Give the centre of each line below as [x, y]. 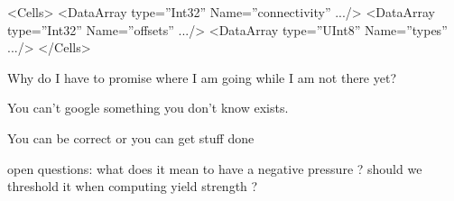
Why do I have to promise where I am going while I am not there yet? [202, 77]
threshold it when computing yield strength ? [133, 186]
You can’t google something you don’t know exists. [148, 108]
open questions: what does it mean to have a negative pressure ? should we [215, 168]
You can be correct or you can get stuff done [131, 137]
